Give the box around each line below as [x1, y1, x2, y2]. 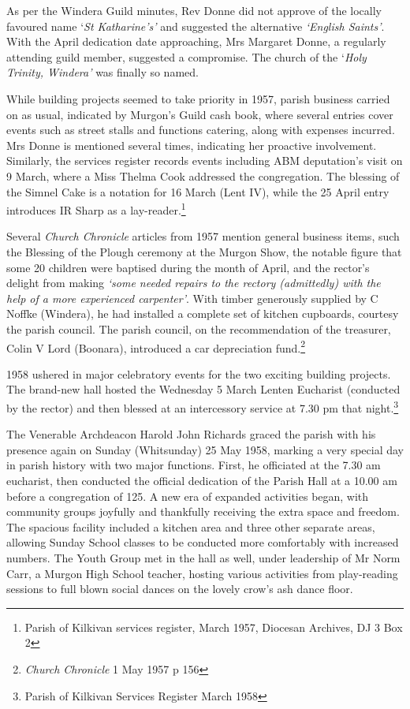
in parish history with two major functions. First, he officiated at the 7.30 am [6, 457, 381, 473]
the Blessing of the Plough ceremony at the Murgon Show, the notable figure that [6, 243, 402, 259]
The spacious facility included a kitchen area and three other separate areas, [6, 518, 375, 535]
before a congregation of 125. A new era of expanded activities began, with [6, 487, 369, 504]
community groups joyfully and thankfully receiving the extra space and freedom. [6, 503, 400, 520]
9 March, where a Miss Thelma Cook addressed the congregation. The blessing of [6, 167, 400, 184]
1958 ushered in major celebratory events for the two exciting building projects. [6, 365, 391, 382]
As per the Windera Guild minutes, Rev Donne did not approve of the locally [6, 2, 382, 18]
